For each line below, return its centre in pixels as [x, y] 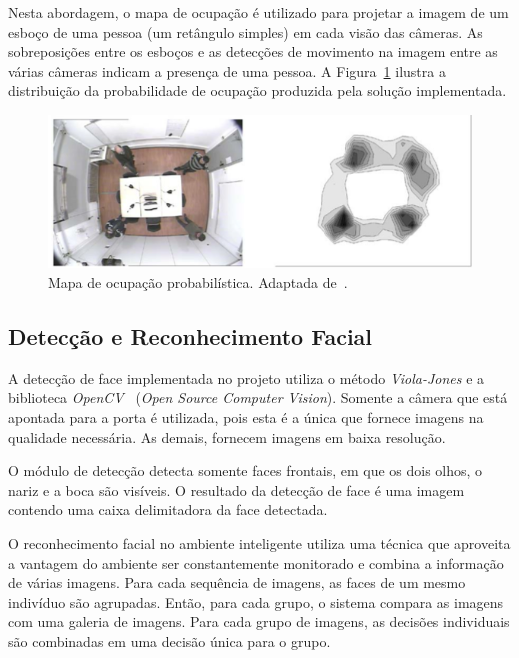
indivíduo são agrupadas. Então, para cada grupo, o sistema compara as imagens [256, 601]
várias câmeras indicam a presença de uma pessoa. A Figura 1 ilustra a [227, 70]
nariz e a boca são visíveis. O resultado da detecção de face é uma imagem [236, 489]
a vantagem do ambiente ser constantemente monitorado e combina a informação [256, 562]
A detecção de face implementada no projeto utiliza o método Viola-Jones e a [246, 377]
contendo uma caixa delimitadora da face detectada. [168, 509]
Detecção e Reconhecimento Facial [190, 336]
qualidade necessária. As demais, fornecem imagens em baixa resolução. [227, 436]
